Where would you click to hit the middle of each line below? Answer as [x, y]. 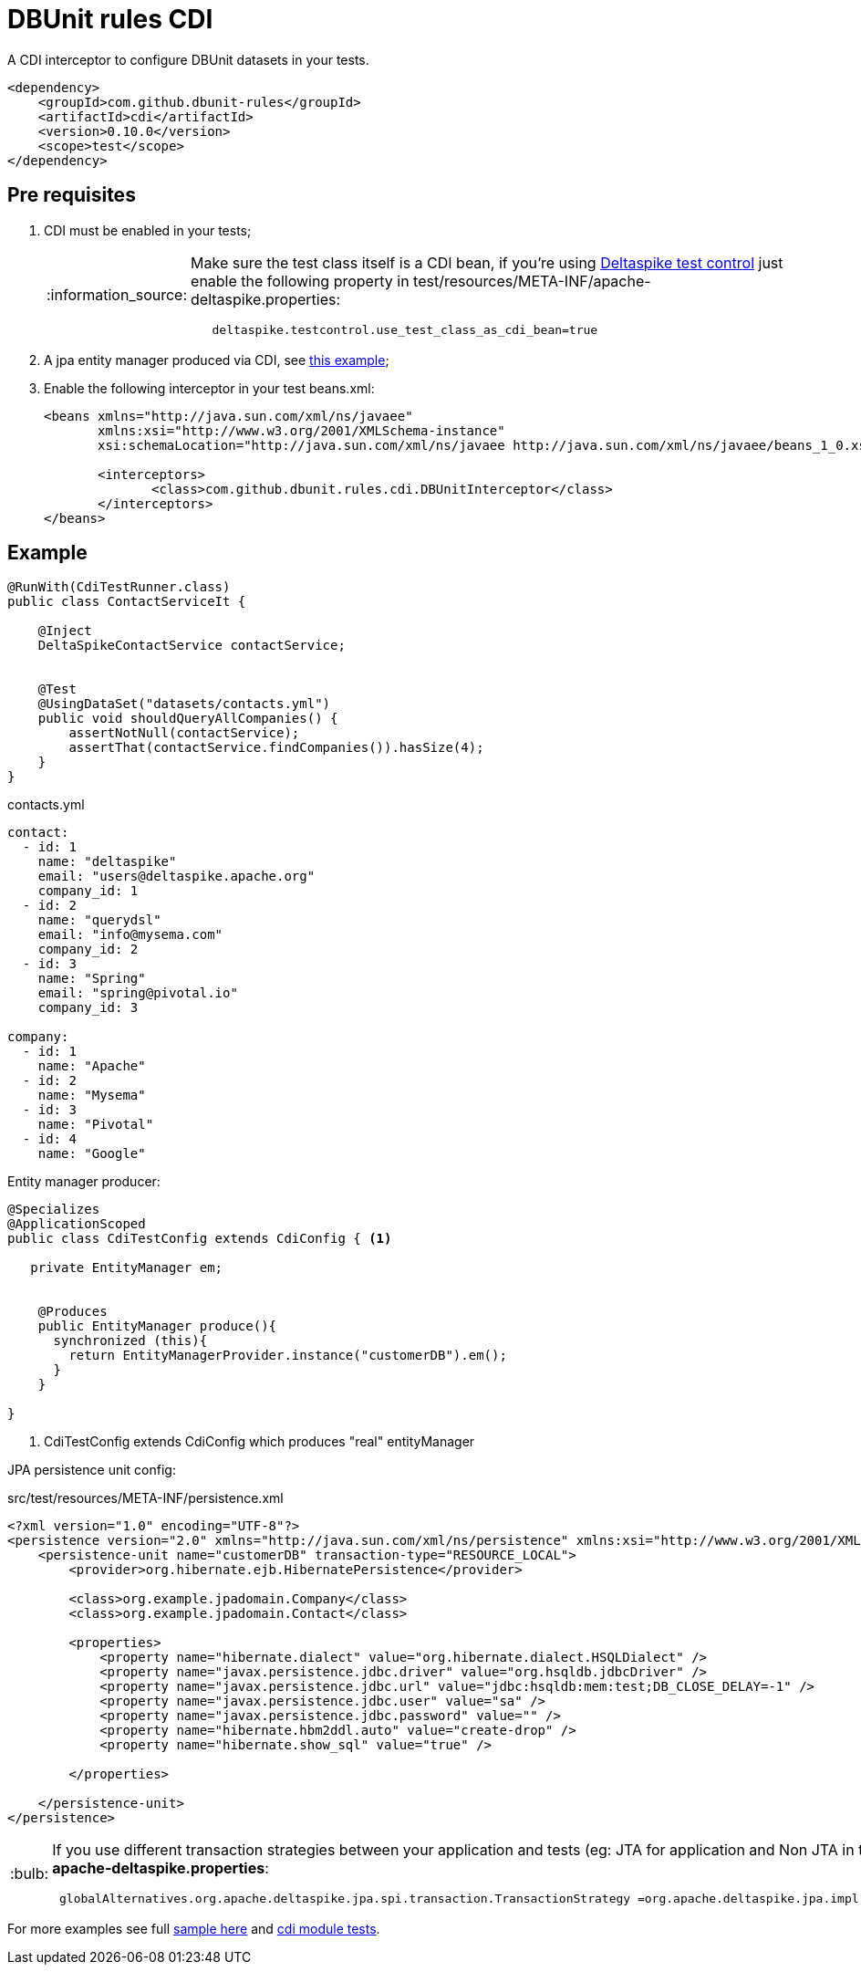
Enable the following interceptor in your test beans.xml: [209, 388]
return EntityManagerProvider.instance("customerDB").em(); [288, 1356]
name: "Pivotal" [96, 1125]
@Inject [65, 631]
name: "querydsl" [99, 920]
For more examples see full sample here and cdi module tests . [194, 1929]
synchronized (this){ [130, 1341]
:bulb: [30, 1873]
